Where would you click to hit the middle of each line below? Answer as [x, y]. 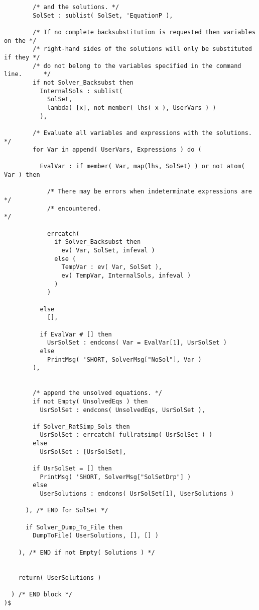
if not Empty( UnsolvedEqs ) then [90, 401]
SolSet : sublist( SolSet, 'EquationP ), [103, 15]
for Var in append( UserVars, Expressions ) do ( [117, 150]
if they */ [22, 57]
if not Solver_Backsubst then [83, 82]
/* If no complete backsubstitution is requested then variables [144, 32]
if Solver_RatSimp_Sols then [81, 426]
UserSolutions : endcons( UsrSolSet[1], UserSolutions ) [137, 494]
